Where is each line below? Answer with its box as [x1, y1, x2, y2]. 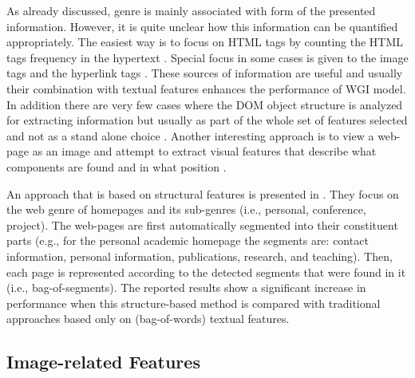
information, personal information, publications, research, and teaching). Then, [6, 247, 393, 264]
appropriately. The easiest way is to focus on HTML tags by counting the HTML [6, 33, 404, 50]
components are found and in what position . [6, 158, 227, 175]
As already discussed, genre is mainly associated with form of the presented [6, 2, 376, 18]
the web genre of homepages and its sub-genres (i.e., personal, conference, [6, 201, 366, 218]
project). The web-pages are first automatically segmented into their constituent [6, 216, 398, 233]
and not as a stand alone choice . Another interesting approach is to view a [6, 127, 374, 144]
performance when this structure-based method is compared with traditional [6, 294, 381, 311]
